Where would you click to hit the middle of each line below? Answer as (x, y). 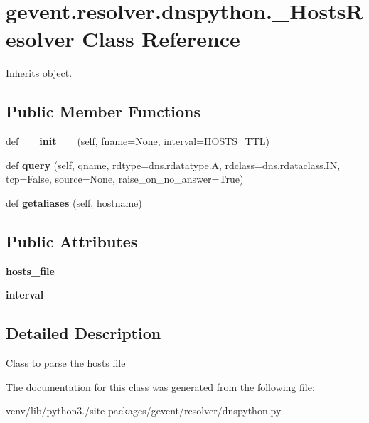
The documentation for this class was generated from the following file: (160, 386)
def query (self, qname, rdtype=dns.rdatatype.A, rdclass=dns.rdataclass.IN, (173, 165)
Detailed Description (84, 333)
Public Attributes (72, 241)
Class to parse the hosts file (66, 363)
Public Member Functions (103, 111)
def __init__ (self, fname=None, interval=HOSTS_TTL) (138, 141)
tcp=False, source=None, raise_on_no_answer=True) (125, 179)
